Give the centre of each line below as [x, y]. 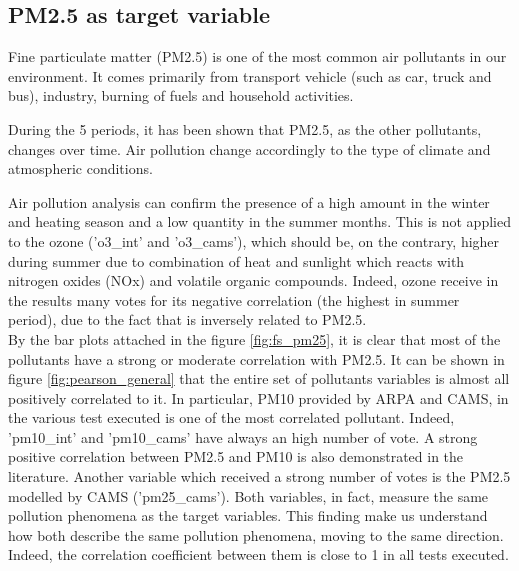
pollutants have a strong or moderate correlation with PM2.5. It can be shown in [256, 358]
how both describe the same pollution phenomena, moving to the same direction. [256, 534]
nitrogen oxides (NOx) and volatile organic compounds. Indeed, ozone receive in [253, 280]
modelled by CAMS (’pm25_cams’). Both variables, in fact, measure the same [248, 495]
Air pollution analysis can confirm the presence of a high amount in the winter [249, 201]
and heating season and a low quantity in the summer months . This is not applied [259, 221]
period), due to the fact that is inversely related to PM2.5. [187, 319]
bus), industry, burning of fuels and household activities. [181, 95]
